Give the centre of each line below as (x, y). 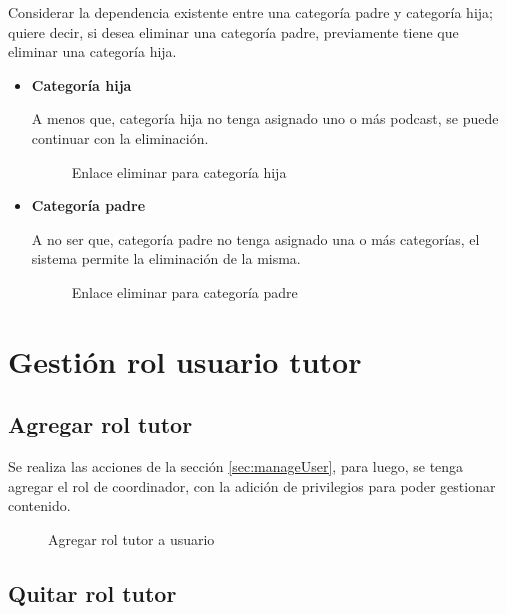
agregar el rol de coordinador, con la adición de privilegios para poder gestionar (252, 485)
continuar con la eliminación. (120, 137)
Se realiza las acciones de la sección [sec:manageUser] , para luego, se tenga (236, 466)
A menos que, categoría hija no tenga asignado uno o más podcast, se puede (265, 118)
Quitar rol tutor (92, 592)
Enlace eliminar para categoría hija (179, 171)
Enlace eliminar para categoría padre (184, 291)
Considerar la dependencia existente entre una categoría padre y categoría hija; (250, 12)
